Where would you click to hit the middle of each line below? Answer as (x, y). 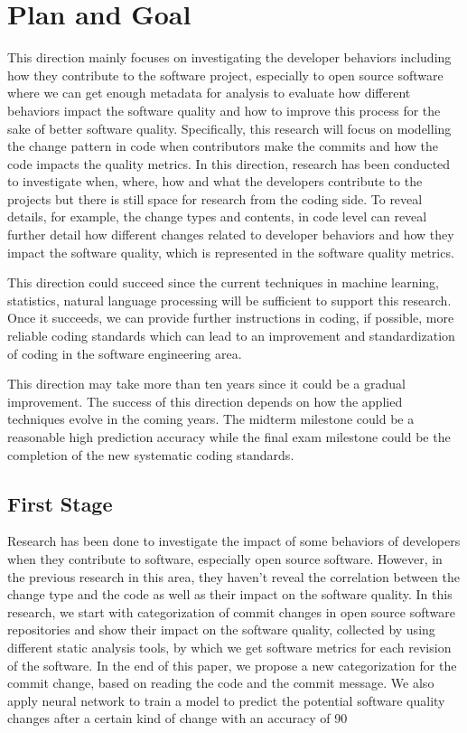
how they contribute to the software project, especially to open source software (225, 75)
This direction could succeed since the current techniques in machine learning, (224, 282)
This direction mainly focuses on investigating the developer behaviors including (229, 57)
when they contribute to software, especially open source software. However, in (225, 558)
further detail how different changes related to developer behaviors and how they (231, 235)
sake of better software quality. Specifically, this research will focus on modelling (229, 128)
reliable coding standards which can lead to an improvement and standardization (231, 336)
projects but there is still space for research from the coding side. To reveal (215, 198)
